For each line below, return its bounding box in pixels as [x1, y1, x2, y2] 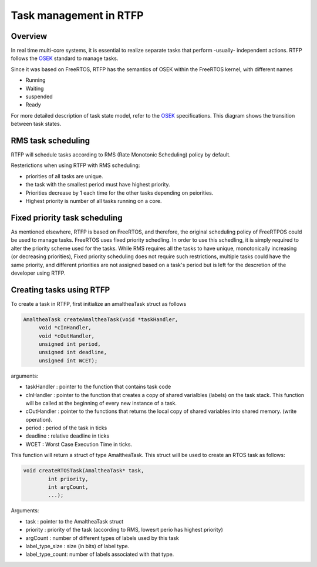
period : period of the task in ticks [25, 424, 107, 432]
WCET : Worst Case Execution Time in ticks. [25, 441, 132, 448]
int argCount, [48, 484, 89, 491]
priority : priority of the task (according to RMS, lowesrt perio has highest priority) [25, 526, 223, 533]
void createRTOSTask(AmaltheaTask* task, [23, 468, 144, 474]
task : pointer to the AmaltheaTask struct [25, 518, 124, 525]
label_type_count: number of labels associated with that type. [25, 551, 174, 558]
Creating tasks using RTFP [11, 285, 110, 295]
